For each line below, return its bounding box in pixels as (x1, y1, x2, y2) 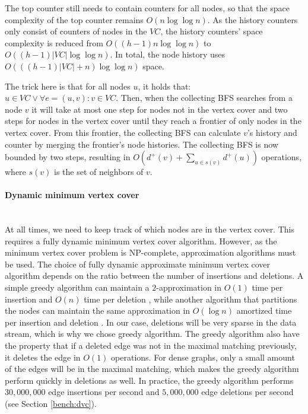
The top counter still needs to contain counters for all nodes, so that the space (5, 2, 290, 14)
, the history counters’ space (160, 25, 263, 37)
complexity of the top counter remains (5, 13, 144, 26)
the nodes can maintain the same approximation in (5, 304, 190, 317)
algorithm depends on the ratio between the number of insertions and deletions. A (5, 269, 304, 282)
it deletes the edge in (5, 351, 81, 363)
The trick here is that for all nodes (5, 79, 131, 92)
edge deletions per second (201, 386, 294, 398)
